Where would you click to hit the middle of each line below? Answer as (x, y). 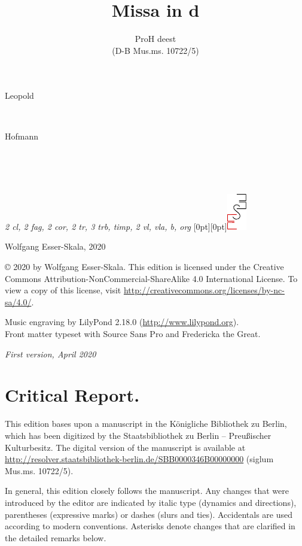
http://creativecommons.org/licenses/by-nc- (204, 290)
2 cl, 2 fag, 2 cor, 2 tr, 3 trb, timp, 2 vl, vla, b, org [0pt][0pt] (116, 226)
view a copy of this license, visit (63, 290)
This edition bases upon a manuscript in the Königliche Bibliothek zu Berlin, (146, 424)
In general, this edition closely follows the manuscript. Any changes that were (147, 491)
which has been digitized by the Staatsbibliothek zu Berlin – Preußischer (138, 435)
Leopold (19, 95)
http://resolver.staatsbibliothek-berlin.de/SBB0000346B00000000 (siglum (139, 459)
